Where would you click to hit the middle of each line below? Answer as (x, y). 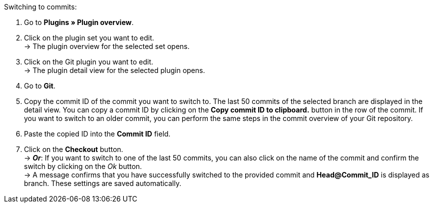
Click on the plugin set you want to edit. (89, 38)
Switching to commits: (40, 7)
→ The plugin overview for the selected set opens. (107, 46)
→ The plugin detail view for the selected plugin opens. (115, 70)
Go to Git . (40, 86)
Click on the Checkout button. (74, 149)
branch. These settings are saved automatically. (103, 183)
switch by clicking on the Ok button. (83, 166)
